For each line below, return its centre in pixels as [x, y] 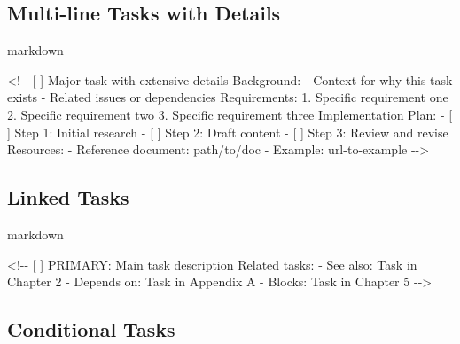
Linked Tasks [68, 197]
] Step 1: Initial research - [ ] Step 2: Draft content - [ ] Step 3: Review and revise [228, 132]
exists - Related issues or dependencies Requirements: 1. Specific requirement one [228, 97]
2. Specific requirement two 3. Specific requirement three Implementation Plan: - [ [230, 114]
